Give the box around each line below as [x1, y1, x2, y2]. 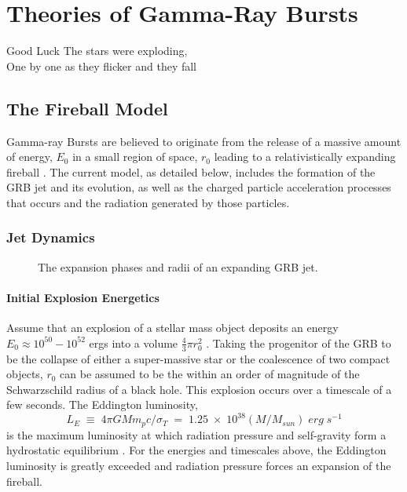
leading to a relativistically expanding [214, 148, 396, 165]
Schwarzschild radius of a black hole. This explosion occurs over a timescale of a [6, 381, 392, 397]
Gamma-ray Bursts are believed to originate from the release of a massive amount [6, 133, 401, 149]
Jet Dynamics [6, 228, 95, 247]
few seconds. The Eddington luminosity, [6, 396, 198, 413]
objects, [6, 366, 43, 382]
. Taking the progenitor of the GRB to [206, 334, 391, 351]
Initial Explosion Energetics [6, 289, 159, 305]
